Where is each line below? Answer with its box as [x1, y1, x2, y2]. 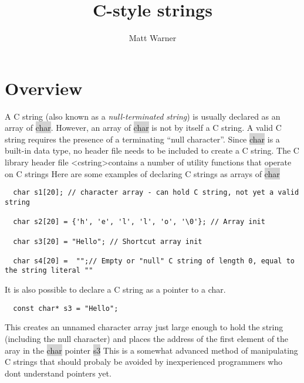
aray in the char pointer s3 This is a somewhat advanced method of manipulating [5, 344, 298, 356]
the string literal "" [5, 266, 93, 275]
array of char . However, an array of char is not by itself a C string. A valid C [5, 121, 282, 134]
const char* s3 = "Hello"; [13, 304, 119, 313]
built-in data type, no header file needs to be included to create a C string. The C [5, 144, 299, 157]
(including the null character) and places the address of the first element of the [5, 332, 289, 344]
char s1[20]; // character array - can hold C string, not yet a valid [13, 188, 299, 197]
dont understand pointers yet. [5, 367, 112, 379]
